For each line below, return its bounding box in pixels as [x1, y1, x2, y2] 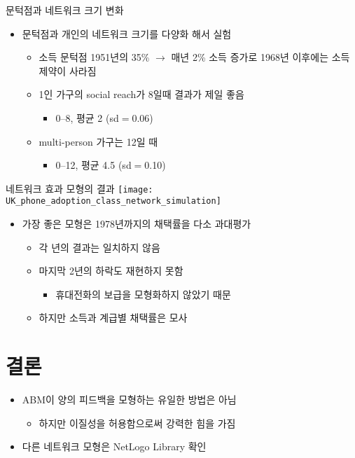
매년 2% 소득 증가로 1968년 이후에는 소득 [171, 50, 350, 64]
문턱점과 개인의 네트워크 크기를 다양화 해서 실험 [22, 26, 232, 41]
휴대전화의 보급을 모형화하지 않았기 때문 [55, 286, 231, 301]
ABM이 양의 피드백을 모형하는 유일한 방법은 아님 [22, 392, 237, 407]
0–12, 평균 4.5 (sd [55, 158, 132, 172]
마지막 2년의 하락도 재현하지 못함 [39, 263, 183, 278]
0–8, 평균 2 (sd [55, 110, 119, 125]
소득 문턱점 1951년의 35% [39, 50, 150, 64]
